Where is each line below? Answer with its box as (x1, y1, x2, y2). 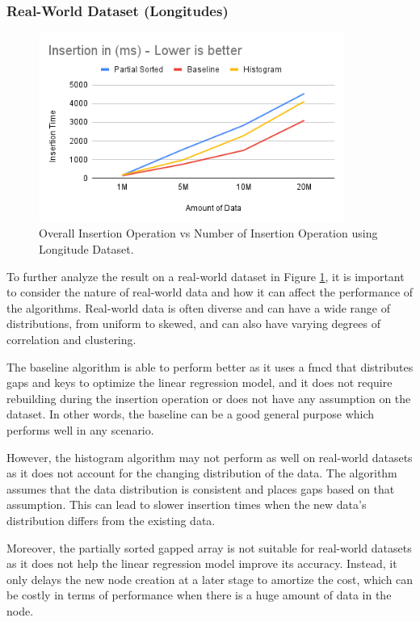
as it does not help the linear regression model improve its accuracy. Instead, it (6, 555, 397, 572)
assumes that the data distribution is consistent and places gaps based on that (6, 480, 395, 497)
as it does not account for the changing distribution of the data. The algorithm (6, 464, 397, 481)
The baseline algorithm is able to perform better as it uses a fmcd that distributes (6, 358, 414, 375)
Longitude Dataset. (39, 241, 134, 258)
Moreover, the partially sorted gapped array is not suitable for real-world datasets (6, 539, 412, 556)
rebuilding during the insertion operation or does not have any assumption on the (6, 389, 411, 406)
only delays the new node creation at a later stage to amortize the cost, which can (6, 570, 414, 587)
